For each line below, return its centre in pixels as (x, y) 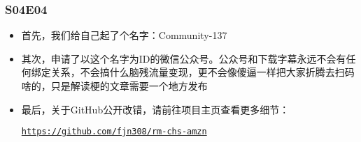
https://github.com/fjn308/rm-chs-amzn (114, 132)
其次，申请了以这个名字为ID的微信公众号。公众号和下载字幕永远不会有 (184, 58)
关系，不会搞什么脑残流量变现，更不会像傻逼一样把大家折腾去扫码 (203, 72)
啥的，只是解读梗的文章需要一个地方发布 (114, 86)
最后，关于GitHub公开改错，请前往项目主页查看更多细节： (155, 109)
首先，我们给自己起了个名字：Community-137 (124, 35)
